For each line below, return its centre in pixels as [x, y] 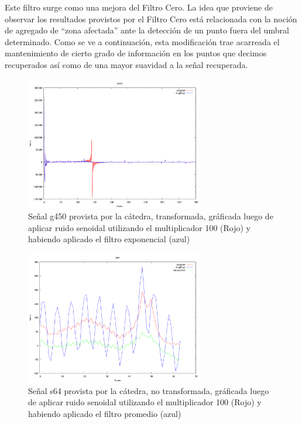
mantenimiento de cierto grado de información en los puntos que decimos [136, 53]
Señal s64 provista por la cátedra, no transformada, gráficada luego [149, 390]
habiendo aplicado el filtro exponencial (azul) [109, 239]
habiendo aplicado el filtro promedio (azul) [105, 413]
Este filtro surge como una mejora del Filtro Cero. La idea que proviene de [139, 7]
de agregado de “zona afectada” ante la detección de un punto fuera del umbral [147, 30]
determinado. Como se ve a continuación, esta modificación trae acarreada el [142, 41]
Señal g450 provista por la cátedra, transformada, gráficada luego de [151, 216]
